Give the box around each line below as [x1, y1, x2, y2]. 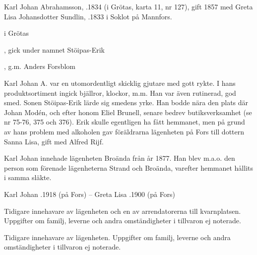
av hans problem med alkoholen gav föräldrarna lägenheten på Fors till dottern [4, 126, 245, 136]
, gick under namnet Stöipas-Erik [4, 44, 105, 55]
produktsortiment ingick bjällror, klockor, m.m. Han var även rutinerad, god [4, 87, 236, 98]
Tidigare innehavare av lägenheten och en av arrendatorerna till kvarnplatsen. [4, 205, 241, 216]
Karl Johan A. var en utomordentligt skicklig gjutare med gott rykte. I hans [4, 77, 236, 88]
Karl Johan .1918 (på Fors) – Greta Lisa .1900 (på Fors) [4, 189, 176, 199]
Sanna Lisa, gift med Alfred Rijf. [4, 136, 104, 146]
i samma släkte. [4, 172, 52, 183]
